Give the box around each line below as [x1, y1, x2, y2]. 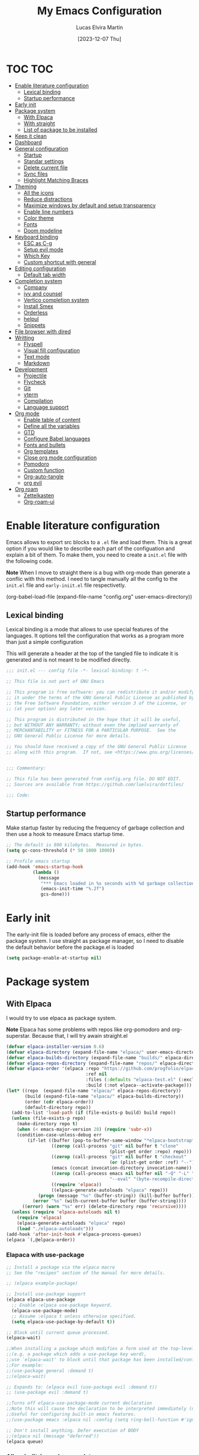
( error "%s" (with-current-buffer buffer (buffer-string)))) [32, 1198, 187, 1204]
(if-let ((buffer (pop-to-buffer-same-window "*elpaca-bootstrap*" [27, 1138, 197, 1143]
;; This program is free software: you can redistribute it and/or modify [6, 690, 195, 695]
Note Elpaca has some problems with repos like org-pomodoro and [6, 1025, 171, 1033]
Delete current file [23, 164, 68, 171]
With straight [23, 120, 55, 127]
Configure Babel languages [23, 435, 91, 442]
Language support [23, 404, 69, 411]
